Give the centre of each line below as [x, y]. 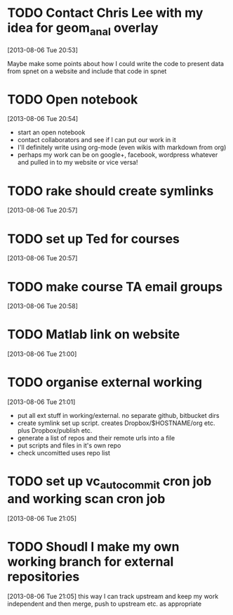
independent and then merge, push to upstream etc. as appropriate [105, 604]
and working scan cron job [86, 499]
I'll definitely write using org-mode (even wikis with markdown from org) [122, 147]
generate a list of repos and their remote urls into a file [96, 438]
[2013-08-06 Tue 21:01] [41, 402]
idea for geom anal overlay [83, 29]
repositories [44, 577]
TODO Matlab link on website [94, 335]
